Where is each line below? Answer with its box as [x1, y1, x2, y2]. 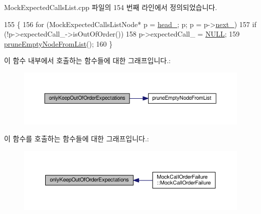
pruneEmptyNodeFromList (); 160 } [4, 38, 113, 49]
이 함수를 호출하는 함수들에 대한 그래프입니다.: [4, 133, 149, 143]
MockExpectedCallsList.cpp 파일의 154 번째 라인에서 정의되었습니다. [4, 2, 217, 12]
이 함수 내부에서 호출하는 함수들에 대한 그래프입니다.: [4, 55, 171, 66]
